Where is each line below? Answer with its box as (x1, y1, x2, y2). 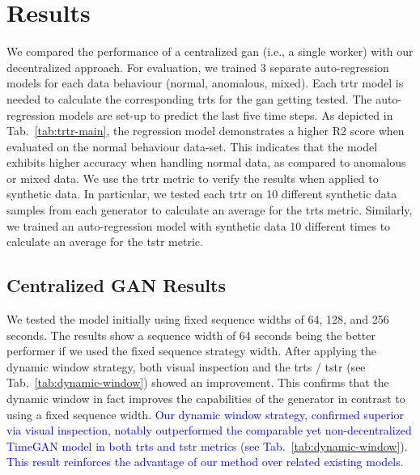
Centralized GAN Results (6, 273, 226, 298)
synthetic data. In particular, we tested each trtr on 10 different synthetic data (6, 185, 397, 202)
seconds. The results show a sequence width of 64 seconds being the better (6, 326, 376, 343)
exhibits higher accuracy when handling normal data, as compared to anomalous (6, 154, 406, 171)
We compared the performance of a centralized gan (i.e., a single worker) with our (6, 43, 414, 60)
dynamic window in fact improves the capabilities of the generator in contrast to (6, 390, 405, 407)
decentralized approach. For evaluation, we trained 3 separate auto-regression (6, 58, 389, 75)
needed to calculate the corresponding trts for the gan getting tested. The (6, 90, 372, 107)
